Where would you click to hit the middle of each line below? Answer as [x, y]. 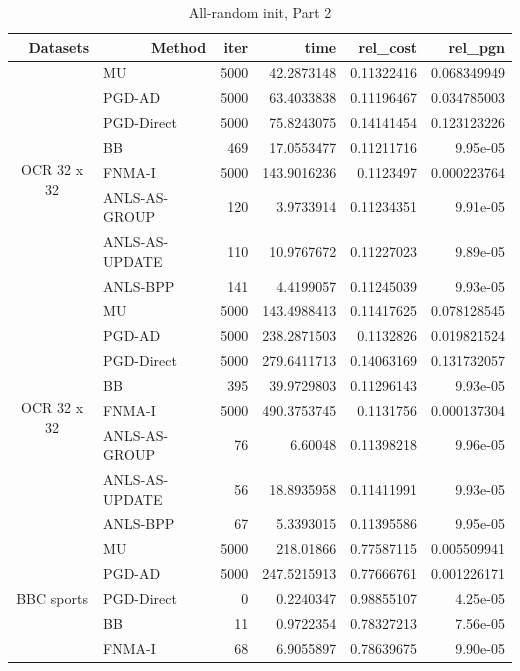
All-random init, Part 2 [260, 12]
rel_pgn [476, 46]
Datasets [59, 46]
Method [178, 46]
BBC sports [52, 598]
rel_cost [388, 46]
